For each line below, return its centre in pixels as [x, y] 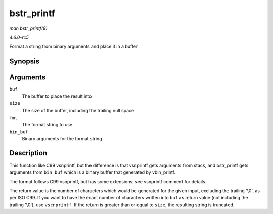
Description [28, 153]
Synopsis [25, 61]
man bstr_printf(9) [28, 28]
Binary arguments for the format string [62, 138]
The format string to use [47, 125]
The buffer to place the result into [57, 96]
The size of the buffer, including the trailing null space [78, 111]
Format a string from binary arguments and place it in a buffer [74, 47]
